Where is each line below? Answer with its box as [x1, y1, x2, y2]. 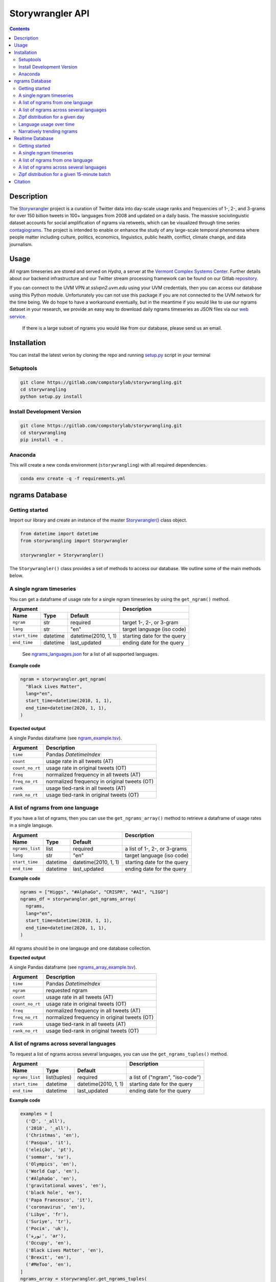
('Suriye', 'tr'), [26, 1218, 72, 1225]
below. [9, 572, 24, 579]
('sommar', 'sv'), [26, 1154, 72, 1160]
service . [9, 313, 27, 319]
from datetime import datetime [20, 531, 99, 536]
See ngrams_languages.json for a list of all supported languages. [22, 651, 159, 657]
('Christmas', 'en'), [26, 1132, 80, 1138]
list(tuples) [46, 1074, 72, 1081]
